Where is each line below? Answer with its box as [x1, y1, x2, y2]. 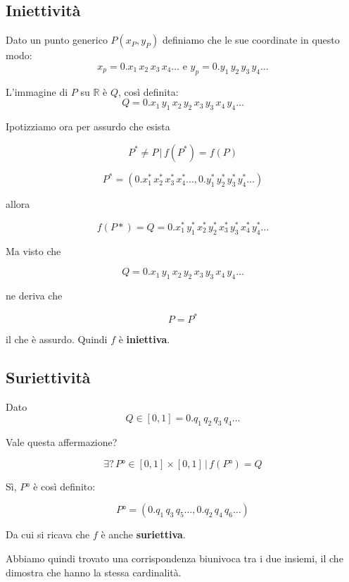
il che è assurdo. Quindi [6, 332, 108, 347]
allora [6, 197, 30, 211]
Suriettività [6, 366, 91, 388]
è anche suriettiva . [101, 527, 186, 542]
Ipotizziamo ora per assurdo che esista [6, 118, 170, 133]
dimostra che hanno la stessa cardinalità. [6, 564, 182, 579]
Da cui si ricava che [6, 527, 90, 542]
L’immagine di [6, 84, 68, 99]
